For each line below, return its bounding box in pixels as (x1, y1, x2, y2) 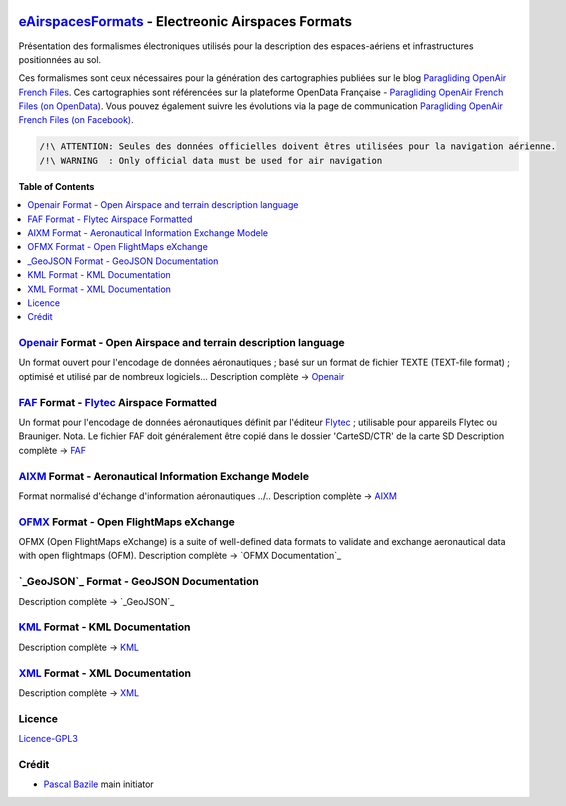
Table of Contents (18, 180, 95, 192)
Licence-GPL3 (18, 733, 79, 745)
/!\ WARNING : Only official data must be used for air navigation (39, 155, 383, 166)
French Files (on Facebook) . (18, 114, 134, 126)
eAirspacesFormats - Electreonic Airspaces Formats (18, 13, 352, 30)
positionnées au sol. (18, 53, 102, 65)
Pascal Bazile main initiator (43, 778, 154, 790)
